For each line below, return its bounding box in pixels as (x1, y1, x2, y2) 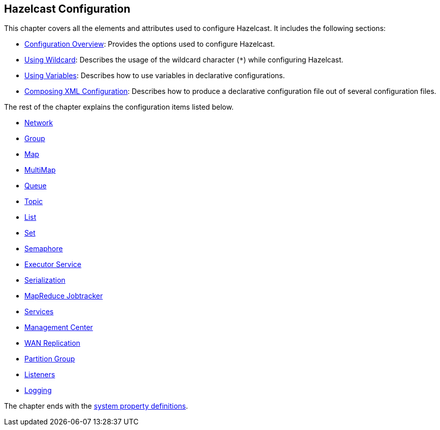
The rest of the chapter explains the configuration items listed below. (4, 103, 234, 112)
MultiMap (24, 166, 56, 175)
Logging (24, 386, 52, 395)
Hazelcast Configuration (4, 3, 130, 15)
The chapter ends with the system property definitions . (4, 402, 188, 411)
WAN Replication (24, 339, 81, 348)
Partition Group (24, 354, 75, 363)
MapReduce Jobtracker (24, 291, 103, 301)
